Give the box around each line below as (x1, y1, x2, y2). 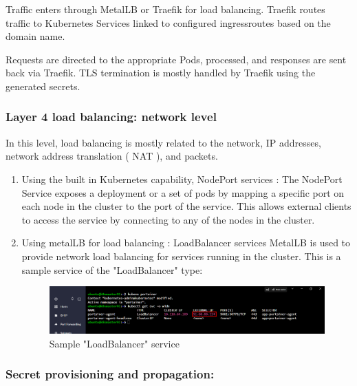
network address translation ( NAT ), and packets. (6, 149, 218, 163)
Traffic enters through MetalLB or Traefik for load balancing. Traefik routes (6, 2, 325, 16)
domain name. (6, 29, 65, 43)
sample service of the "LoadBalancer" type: (21, 262, 203, 277)
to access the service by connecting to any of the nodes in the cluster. (21, 212, 315, 226)
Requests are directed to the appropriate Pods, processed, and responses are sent (6, 52, 347, 66)
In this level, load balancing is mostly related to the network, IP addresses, (6, 135, 321, 149)
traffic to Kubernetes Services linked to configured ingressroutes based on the (6, 15, 331, 30)
